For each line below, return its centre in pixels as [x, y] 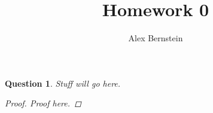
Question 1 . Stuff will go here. [63, 83]
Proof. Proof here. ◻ [43, 103]
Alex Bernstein [156, 38]
